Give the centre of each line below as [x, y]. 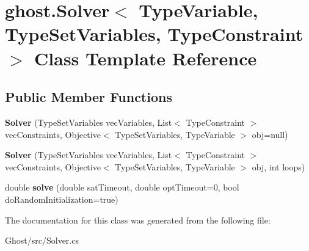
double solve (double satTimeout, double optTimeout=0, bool [122, 187]
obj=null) [270, 134]
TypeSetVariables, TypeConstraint [154, 34]
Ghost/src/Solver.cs [42, 240]
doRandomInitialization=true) [62, 199]
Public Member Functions [89, 97]
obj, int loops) [278, 166]
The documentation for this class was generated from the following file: [138, 220]
